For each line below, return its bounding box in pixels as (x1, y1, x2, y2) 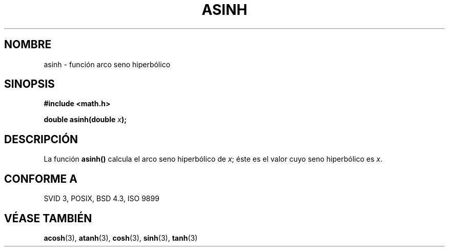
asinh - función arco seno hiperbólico (44, 60, 171, 69)
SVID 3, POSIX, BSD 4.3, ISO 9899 (44, 194, 159, 203)
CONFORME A (4, 172, 77, 185)
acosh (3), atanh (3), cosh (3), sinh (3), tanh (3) (44, 233, 198, 242)
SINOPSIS (4, 78, 55, 91)
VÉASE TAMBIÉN (4, 211, 92, 225)
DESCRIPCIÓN (4, 132, 78, 146)
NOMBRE (4, 38, 52, 51)
